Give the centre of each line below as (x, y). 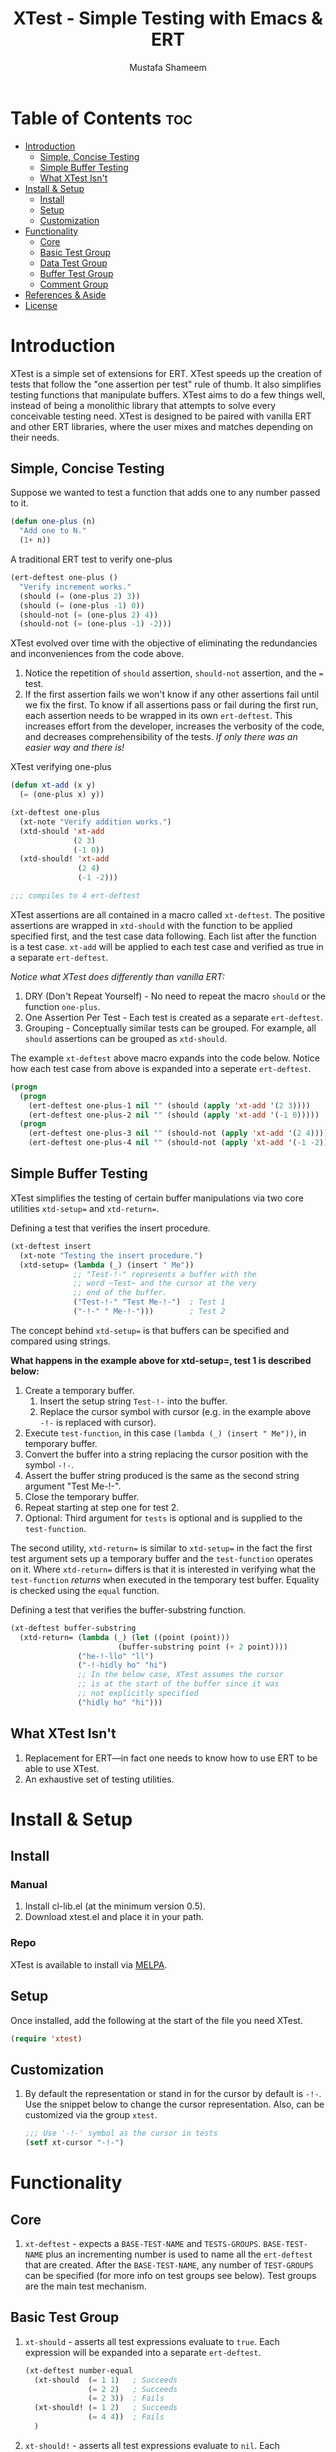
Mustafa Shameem (168, 67)
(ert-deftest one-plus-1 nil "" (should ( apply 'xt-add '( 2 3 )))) (169, 1105)
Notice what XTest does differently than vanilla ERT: (117, 976)
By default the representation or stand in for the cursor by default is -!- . (173, 2094)
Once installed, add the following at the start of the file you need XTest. (156, 2020)
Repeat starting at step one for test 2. (102, 1507)
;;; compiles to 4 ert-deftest (75, 896)
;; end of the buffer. (120, 1293)
